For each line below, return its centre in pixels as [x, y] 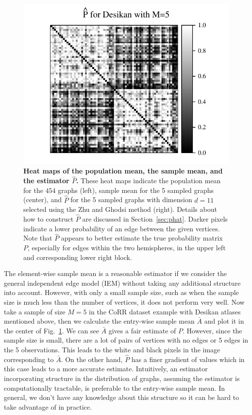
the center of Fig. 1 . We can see [51, 330]
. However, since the [212, 330]
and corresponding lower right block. [78, 257]
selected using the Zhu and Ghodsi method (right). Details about [120, 209]
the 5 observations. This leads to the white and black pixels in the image [112, 349]
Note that [38, 238]
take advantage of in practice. [48, 406]
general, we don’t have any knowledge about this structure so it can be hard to [122, 397]
